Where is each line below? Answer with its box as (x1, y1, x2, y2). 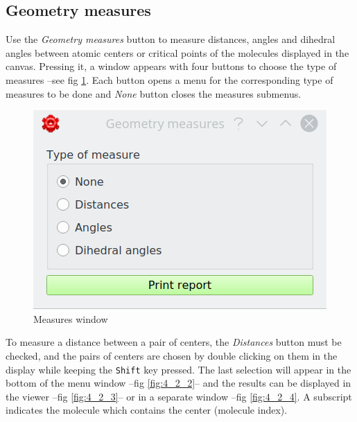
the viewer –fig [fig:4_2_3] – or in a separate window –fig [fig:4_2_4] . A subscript (6, 389, 352, 403)
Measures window (33, 311, 108, 326)
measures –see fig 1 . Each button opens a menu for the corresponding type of (6, 72, 333, 87)
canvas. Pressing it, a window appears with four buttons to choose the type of (6, 59, 337, 73)
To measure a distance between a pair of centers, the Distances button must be (6, 335, 342, 349)
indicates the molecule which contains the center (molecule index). (6, 403, 288, 417)
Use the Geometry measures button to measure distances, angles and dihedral (6, 32, 336, 46)
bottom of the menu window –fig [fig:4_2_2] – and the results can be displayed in (6, 376, 351, 390)
